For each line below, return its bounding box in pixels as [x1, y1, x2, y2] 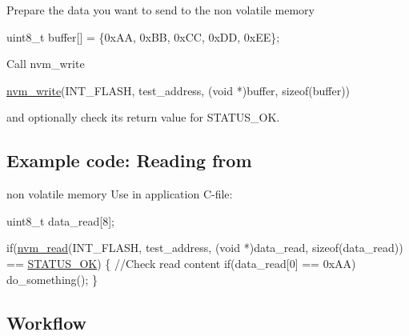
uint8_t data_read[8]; [6, 212, 115, 229]
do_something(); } [6, 270, 98, 287]
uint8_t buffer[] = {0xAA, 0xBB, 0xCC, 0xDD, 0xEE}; [6, 28, 280, 45]
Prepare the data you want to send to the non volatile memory [6, 2, 315, 18]
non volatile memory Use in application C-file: [6, 186, 233, 202]
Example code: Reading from [6, 148, 252, 173]
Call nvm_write [6, 55, 85, 72]
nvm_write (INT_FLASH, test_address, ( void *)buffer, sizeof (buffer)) [6, 82, 351, 98]
